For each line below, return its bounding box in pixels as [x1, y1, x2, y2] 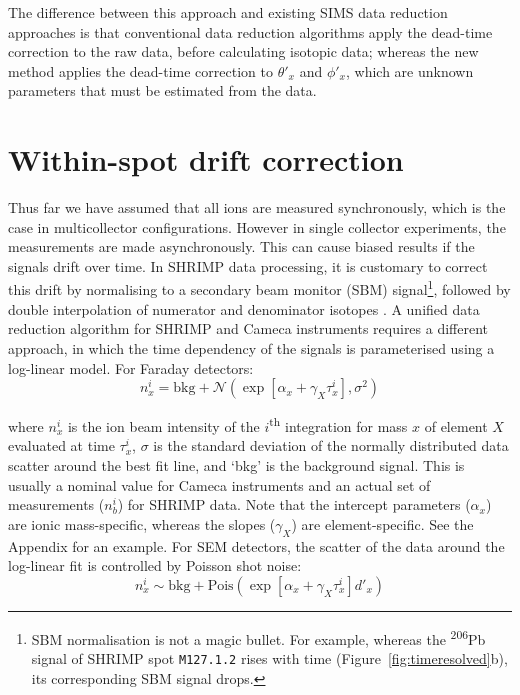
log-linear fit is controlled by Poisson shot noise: [8, 555, 302, 576]
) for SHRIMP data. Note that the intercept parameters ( [117, 494, 471, 515]
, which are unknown [345, 60, 474, 81]
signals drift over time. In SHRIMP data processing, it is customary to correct [8, 255, 488, 276]
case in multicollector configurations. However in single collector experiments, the [8, 216, 506, 237]
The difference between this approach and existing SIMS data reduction [8, 2, 448, 22]
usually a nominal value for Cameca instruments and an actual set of [8, 474, 431, 495]
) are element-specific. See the [291, 513, 474, 534]
